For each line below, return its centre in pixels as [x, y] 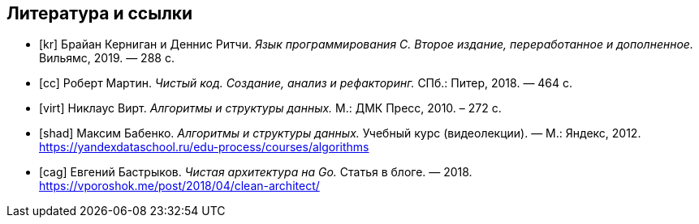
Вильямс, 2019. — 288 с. [107, 58]
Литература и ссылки [100, 13]
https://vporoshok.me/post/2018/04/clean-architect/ [179, 186]
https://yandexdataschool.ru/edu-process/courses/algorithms [204, 147]
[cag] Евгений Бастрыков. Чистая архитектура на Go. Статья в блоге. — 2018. [256, 172]
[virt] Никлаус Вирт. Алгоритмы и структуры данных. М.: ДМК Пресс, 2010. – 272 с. [270, 108]
